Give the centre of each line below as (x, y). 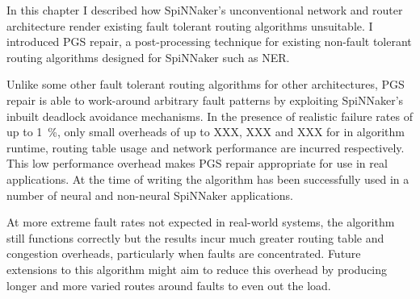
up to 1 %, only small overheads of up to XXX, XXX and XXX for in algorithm (206, 132)
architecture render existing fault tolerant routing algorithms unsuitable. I (190, 25)
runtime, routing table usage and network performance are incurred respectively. (206, 147)
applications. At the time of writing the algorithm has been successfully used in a (208, 179)
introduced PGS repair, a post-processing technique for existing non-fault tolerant (209, 42)
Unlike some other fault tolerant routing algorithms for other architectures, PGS (206, 84)
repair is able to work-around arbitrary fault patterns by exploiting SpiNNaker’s (205, 100)
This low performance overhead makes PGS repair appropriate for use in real (197, 163)
